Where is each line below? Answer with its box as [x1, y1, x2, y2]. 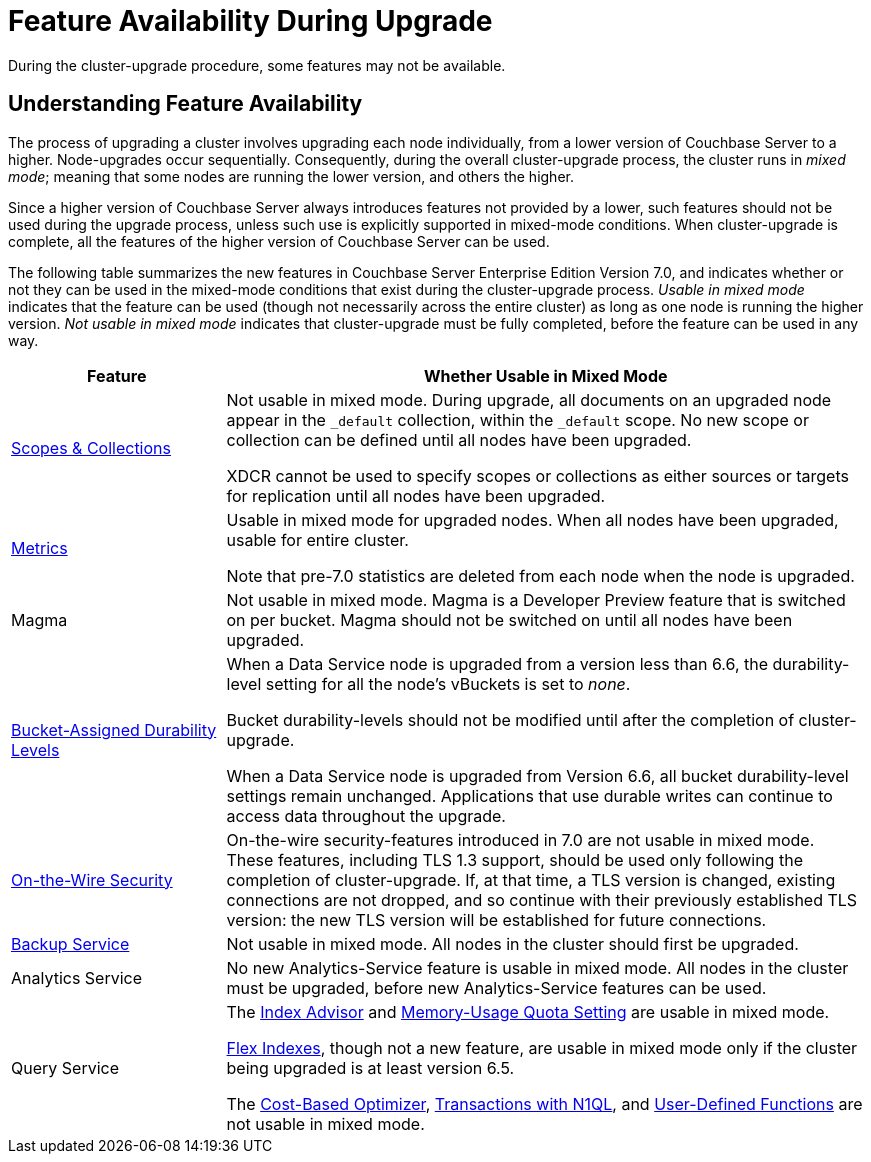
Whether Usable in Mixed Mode [423, 365, 668, 386]
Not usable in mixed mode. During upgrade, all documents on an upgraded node [226, 389, 832, 410]
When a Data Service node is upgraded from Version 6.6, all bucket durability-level [226, 765, 849, 786]
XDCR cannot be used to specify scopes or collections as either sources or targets [226, 465, 849, 486]
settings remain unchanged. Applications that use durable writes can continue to [226, 785, 833, 806]
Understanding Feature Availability [8, 91, 363, 117]
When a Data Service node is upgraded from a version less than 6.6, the [226, 653, 769, 674]
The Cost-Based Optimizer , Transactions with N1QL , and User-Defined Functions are [226, 1093, 863, 1114]
